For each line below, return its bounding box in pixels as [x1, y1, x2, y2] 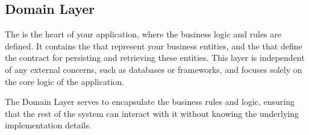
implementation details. [5, 119, 92, 131]
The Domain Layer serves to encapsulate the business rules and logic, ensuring [5, 95, 295, 108]
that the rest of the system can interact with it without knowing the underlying [5, 107, 299, 119]
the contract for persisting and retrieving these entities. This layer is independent [5, 51, 305, 64]
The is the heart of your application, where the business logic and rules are [5, 28, 282, 40]
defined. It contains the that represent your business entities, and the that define [5, 39, 302, 52]
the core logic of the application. [5, 75, 124, 87]
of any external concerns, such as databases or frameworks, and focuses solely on [5, 63, 302, 75]
